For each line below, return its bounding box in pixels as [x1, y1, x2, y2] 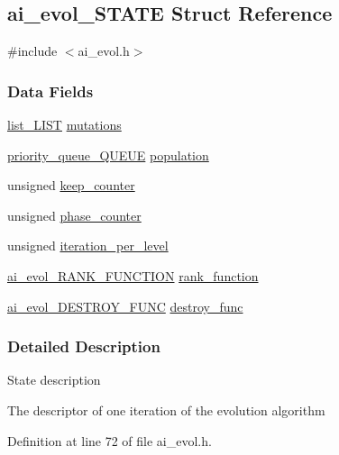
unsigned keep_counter [7, 176, 135, 195]
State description [7, 370, 101, 389]
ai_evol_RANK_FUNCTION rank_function [7, 266, 259, 285]
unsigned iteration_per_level [7, 236, 169, 255]
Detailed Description [7, 335, 160, 358]
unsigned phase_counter [7, 205, 142, 224]
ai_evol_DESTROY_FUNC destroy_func [7, 296, 243, 315]
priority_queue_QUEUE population [7, 145, 209, 164]
